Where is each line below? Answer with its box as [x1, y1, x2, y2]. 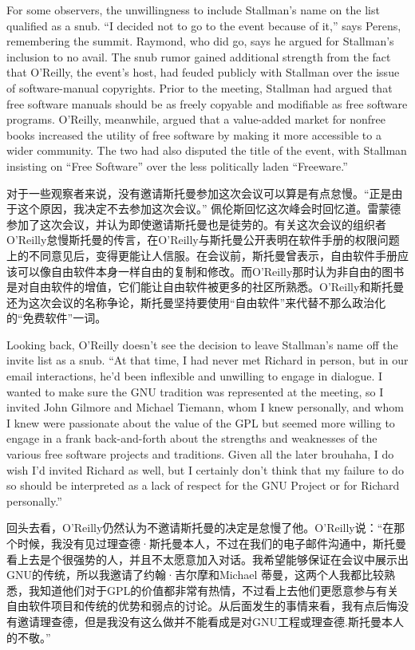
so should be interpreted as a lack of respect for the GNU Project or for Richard [6, 477, 400, 494]
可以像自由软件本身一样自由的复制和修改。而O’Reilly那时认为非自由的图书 [17, 262, 405, 279]
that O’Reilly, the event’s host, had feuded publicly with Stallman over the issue [6, 64, 400, 81]
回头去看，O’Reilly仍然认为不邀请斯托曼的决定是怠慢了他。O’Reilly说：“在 [6, 519, 394, 536]
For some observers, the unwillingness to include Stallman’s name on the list [6, 2, 380, 18]
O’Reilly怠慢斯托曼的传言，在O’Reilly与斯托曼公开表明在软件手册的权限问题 [6, 231, 400, 248]
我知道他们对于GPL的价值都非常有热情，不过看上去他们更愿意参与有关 [28, 581, 399, 598]
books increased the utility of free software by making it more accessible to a [6, 126, 381, 143]
